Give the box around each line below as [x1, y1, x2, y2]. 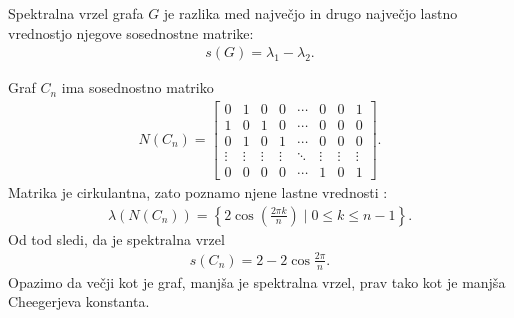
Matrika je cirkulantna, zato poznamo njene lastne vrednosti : [8, 182, 388, 202]
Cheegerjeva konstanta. [8, 291, 150, 312]
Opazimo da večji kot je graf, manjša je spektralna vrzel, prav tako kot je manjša [8, 271, 506, 292]
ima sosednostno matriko [61, 77, 214, 98]
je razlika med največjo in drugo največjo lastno [163, 3, 458, 23]
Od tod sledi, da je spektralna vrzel [8, 228, 225, 249]
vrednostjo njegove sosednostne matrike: [8, 22, 254, 43]
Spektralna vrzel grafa [8, 3, 144, 23]
